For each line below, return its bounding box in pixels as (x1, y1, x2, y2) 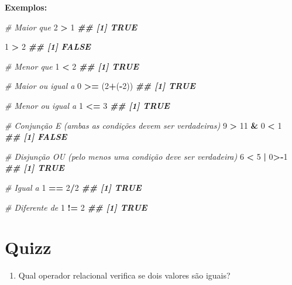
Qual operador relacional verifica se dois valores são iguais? (18, 269, 231, 281)
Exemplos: (5, 1, 47, 13)
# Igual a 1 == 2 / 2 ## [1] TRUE (5, 181, 142, 193)
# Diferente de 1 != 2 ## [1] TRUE (5, 201, 147, 213)
